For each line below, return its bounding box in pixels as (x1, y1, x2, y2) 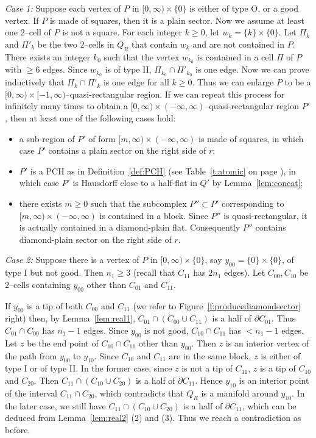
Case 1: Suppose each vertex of (5, 2, 121, 14)
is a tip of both (27, 299, 83, 312)
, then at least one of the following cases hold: (5, 112, 176, 124)
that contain (132, 37, 178, 50)
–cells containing (9, 278, 71, 290)
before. (5, 423, 30, 436)
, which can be (242, 399, 297, 412)
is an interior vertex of (225, 336, 309, 349)
